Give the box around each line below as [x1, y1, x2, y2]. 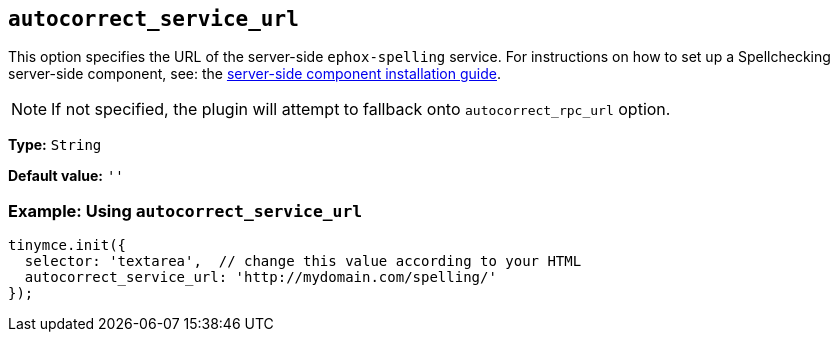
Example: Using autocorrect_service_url [8, 200, 363, 221]
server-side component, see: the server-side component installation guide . [8, 65, 502, 83]
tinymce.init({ [8, 237, 127, 254]
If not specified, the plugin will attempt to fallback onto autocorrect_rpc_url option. [51, 99, 671, 120]
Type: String [8, 136, 102, 154]
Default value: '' [8, 167, 124, 185]
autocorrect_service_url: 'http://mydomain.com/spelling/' [24, 269, 497, 286]
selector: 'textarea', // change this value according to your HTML [24, 253, 582, 270]
